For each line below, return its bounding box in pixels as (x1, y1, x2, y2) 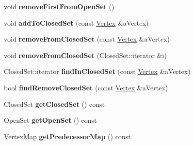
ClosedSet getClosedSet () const (4, 99, 105, 109)
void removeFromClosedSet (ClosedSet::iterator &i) (4, 50, 167, 60)
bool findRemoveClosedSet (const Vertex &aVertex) (4, 82, 168, 92)
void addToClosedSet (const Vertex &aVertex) (4, 17, 149, 28)
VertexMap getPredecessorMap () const (4, 131, 131, 141)
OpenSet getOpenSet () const (4, 115, 97, 125)
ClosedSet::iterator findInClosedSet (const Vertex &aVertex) (4, 66, 191, 76)
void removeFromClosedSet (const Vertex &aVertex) (4, 34, 170, 44)
